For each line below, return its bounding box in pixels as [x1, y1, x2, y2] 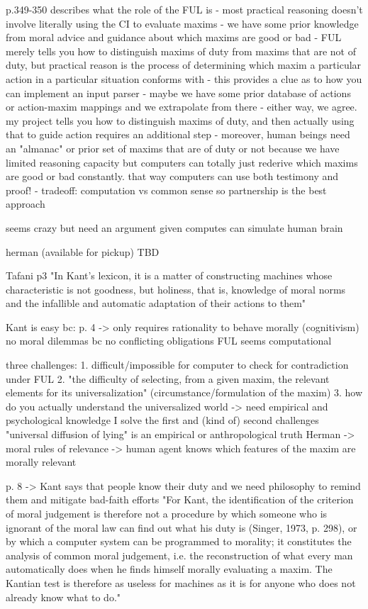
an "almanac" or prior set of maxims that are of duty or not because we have [6, 140, 340, 155]
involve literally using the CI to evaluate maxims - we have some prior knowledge [6, 16, 359, 30]
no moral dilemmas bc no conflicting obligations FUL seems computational [6, 333, 332, 348]
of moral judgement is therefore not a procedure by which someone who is [6, 506, 328, 520]
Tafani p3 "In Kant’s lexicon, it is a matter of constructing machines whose [6, 268, 333, 283]
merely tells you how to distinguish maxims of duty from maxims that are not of [6, 43, 356, 58]
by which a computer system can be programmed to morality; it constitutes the [6, 534, 352, 549]
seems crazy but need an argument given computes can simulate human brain [6, 220, 343, 235]
